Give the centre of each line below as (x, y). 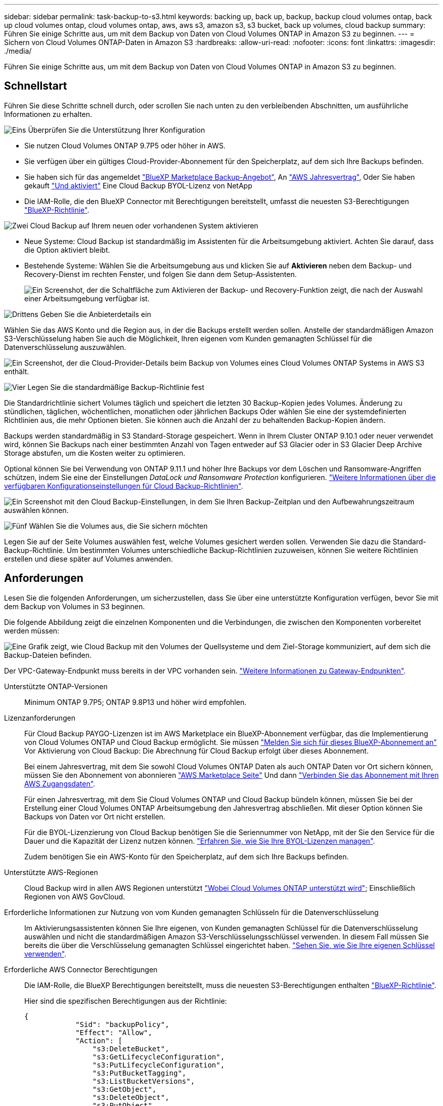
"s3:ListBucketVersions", (144, 1081)
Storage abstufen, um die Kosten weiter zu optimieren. (95, 453)
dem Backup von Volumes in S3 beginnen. (75, 606)
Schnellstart (36, 86)
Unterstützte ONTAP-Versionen (56, 686)
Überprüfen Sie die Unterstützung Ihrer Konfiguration (117, 130)
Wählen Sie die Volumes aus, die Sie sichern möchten (118, 526)
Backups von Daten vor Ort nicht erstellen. (95, 816)
